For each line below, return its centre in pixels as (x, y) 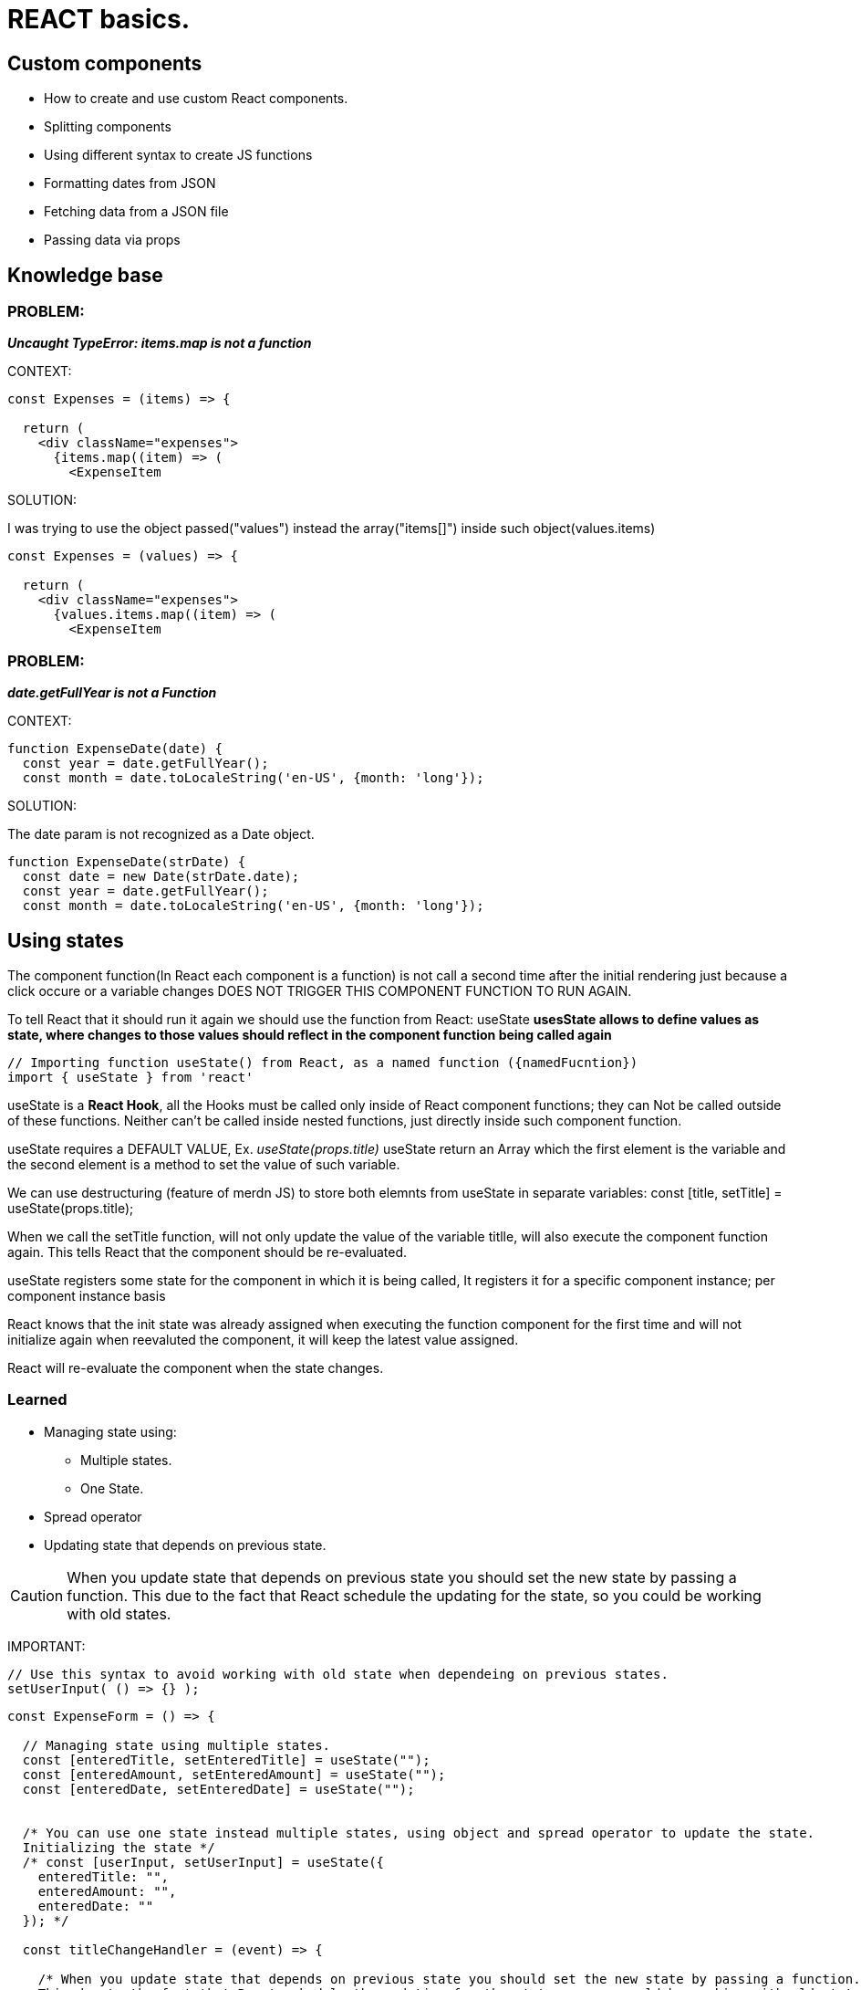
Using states (66, 940)
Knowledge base (85, 275)
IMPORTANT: (47, 1646)
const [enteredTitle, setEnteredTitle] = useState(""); (226, 1760)
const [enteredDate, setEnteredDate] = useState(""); (218, 1789)
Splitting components (108, 127)
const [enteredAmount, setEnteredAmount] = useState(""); (234, 1774)
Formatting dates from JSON (130, 183)
